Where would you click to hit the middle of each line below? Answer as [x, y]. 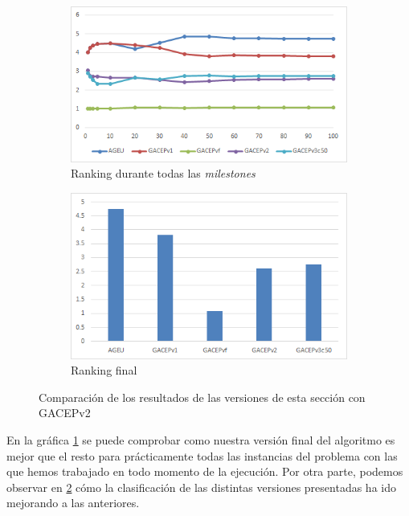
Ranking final [104, 370]
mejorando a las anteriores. [73, 503]
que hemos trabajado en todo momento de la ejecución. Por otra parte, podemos [205, 471]
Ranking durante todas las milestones [163, 173]
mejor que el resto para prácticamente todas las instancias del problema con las [202, 455]
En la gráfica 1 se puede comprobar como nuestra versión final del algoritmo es [201, 439]
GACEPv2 [65, 413]
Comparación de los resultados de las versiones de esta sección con [202, 397]
